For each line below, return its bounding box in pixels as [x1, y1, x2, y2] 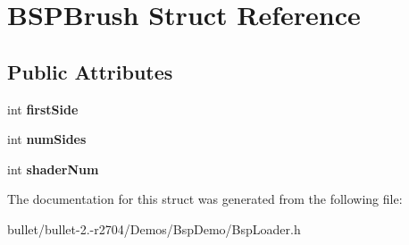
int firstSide [7, 99, 79, 118]
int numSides [7, 130, 87, 148]
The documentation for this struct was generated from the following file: [7, 190, 403, 208]
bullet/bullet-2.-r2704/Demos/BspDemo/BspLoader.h [7, 219, 301, 238]
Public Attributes [7, 57, 173, 85]
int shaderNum [7, 159, 99, 178]
